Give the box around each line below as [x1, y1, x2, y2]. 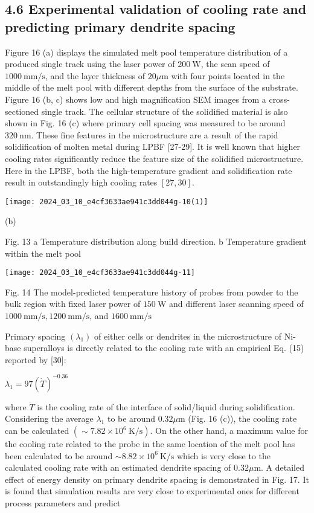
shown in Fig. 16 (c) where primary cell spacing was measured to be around [5, 117, 286, 129]
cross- [269, 92, 290, 105]
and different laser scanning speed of [169, 297, 304, 310]
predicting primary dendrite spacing [5, 17, 235, 36]
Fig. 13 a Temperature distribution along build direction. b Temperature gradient [5, 234, 307, 247]
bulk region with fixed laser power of [5, 297, 141, 310]
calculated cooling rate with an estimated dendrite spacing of [5, 461, 231, 474]
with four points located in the [171, 69, 285, 82]
